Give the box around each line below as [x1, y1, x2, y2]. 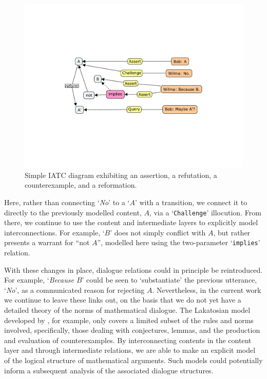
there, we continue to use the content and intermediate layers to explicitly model [4, 217, 258, 228]
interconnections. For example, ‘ [4, 227, 105, 237]
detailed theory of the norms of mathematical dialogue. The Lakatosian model [4, 304, 251, 315]
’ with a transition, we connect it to [135, 196, 247, 207]
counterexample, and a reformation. [25, 179, 137, 190]
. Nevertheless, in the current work [152, 284, 261, 295]
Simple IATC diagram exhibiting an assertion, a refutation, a [25, 169, 217, 180]
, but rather [213, 227, 251, 237]
